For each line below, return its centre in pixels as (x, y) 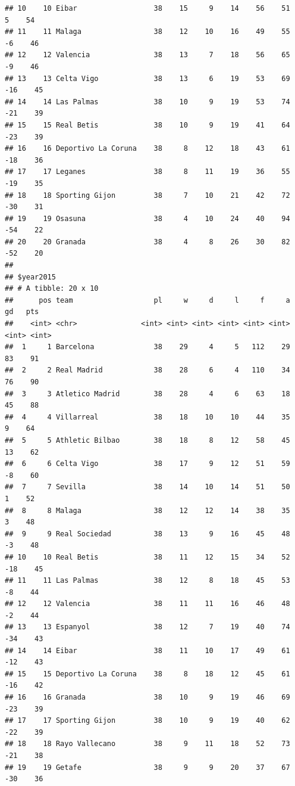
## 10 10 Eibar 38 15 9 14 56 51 (147, 8)
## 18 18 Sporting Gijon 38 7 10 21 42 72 (147, 195)
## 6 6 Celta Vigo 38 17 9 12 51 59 (147, 464)
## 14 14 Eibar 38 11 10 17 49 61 (147, 650)
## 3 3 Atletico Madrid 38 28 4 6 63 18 (147, 394)
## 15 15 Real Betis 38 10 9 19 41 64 (147, 125)
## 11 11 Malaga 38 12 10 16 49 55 (147, 32)
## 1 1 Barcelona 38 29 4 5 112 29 (147, 347)
